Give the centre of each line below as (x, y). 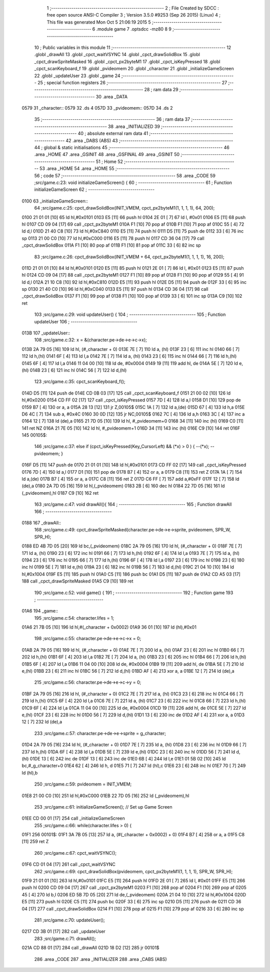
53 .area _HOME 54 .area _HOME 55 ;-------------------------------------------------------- (134, 168)
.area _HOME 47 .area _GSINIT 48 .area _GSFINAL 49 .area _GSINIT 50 (107, 154)
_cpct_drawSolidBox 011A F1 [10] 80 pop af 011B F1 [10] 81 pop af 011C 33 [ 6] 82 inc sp (111, 245)
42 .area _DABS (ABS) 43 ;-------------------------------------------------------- (149, 140)
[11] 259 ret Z (35, 842)
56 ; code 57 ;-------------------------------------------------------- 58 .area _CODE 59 (125, 175)
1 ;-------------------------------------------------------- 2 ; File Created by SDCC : (133, 8)
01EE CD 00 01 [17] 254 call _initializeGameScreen (73, 818)
